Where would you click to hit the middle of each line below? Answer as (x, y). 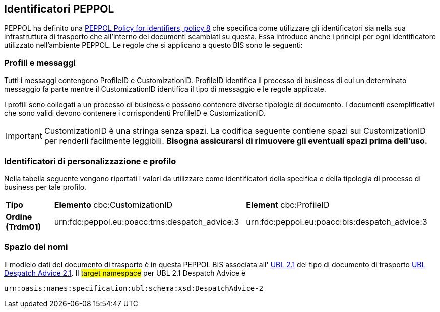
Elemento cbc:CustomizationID (113, 205)
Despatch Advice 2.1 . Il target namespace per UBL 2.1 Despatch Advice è (125, 273)
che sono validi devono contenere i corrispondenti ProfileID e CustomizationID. (135, 113)
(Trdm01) (23, 227)
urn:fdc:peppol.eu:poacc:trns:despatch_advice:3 (147, 222)
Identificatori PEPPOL (59, 9)
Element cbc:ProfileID (288, 205)
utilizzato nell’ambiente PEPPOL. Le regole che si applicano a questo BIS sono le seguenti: (153, 45)
